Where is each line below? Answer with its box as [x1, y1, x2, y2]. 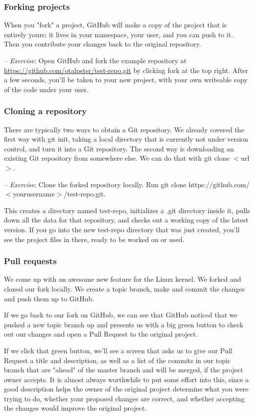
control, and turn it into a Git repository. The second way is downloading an [4, 143, 234, 153]
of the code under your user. [4, 84, 89, 94]
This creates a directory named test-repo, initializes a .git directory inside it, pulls [4, 205, 250, 215]
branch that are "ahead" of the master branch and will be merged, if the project [4, 365, 243, 375]
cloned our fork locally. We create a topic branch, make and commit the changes [4, 283, 245, 294]
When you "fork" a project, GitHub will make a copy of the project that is [4, 20, 227, 30]
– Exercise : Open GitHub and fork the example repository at [4, 55, 187, 65]
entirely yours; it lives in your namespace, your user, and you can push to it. [4, 29, 233, 39]
